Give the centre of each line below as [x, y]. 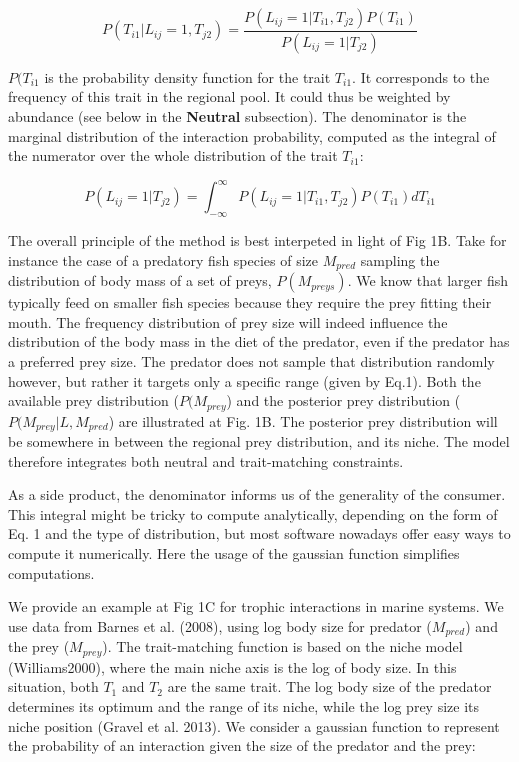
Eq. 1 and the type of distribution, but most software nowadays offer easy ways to [259, 533]
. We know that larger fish [428, 280]
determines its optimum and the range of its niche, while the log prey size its [244, 705]
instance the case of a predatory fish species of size [163, 259]
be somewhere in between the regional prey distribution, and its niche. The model [259, 441]
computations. [51, 572]
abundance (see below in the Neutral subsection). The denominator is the [237, 116]
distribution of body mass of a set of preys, [140, 280]
